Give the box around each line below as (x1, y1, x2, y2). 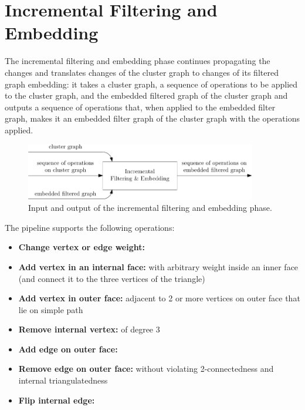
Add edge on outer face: (18, 342, 118, 355)
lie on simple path (18, 303, 83, 315)
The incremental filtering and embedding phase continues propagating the (5, 55, 270, 67)
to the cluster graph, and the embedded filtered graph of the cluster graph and (5, 89, 288, 102)
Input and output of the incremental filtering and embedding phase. (28, 201, 272, 214)
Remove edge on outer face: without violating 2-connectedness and (18, 362, 274, 375)
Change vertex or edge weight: (18, 241, 145, 253)
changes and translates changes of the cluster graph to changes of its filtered (5, 66, 279, 78)
